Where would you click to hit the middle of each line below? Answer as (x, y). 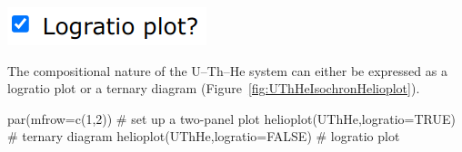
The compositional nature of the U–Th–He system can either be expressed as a (227, 70)
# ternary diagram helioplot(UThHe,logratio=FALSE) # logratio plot (204, 136)
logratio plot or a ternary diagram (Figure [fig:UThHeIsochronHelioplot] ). (214, 88)
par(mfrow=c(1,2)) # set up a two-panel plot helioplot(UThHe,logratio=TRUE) (231, 118)
